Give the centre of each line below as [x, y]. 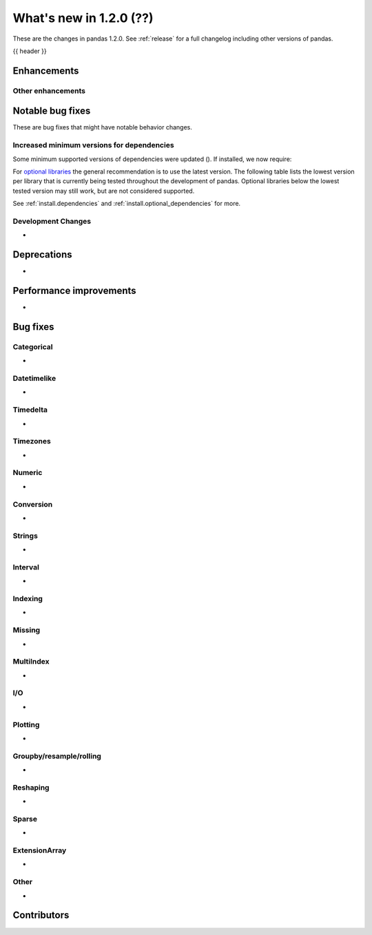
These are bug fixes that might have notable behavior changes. [102, 127]
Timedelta [30, 410]
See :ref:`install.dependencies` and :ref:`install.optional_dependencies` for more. [127, 204]
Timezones [32, 441]
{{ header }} [30, 51]
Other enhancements [49, 91]
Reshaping [31, 787]
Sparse [25, 819]
